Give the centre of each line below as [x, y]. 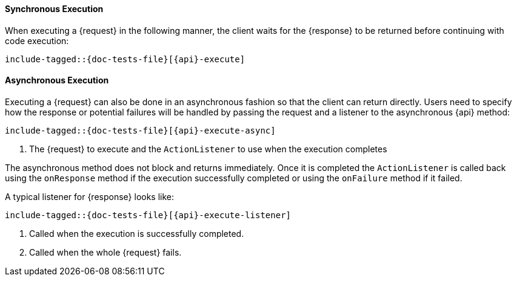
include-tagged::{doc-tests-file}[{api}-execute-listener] [148, 215]
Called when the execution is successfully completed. [137, 233]
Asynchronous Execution [57, 80]
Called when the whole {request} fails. [105, 252]
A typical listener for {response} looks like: [90, 196]
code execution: [37, 40]
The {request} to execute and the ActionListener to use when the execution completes [208, 149]
